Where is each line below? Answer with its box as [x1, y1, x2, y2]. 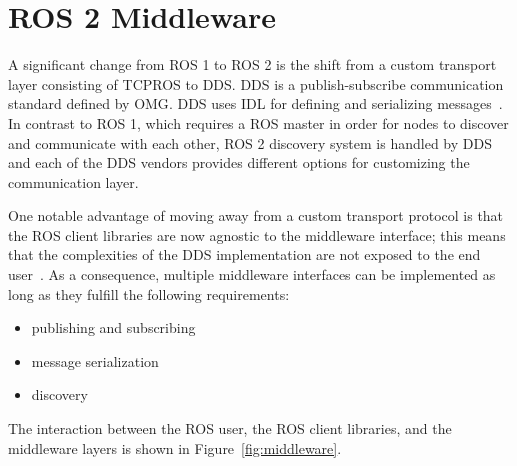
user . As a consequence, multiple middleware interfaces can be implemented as [8, 264, 496, 285]
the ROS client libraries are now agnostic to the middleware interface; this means [8, 224, 506, 245]
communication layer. [8, 171, 139, 192]
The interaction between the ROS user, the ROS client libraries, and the [8, 418, 452, 439]
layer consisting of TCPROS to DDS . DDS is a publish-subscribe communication [8, 73, 504, 94]
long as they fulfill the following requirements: [8, 283, 290, 304]
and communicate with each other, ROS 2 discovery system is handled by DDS [8, 132, 492, 153]
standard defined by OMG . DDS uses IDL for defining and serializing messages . [8, 93, 503, 114]
